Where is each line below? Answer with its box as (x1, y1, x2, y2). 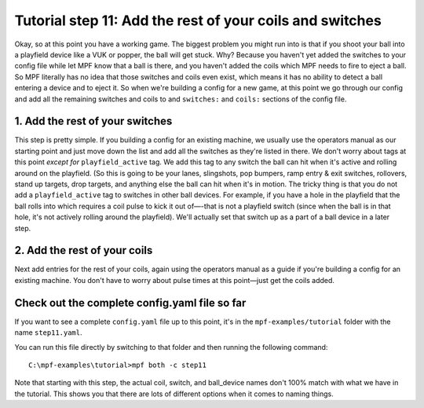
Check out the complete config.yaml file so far (14, 296, 247, 310)
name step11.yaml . (14, 328, 82, 337)
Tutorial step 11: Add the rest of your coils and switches (14, 12, 382, 29)
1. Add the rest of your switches (14, 115, 173, 128)
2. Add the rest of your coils (14, 244, 153, 257)
